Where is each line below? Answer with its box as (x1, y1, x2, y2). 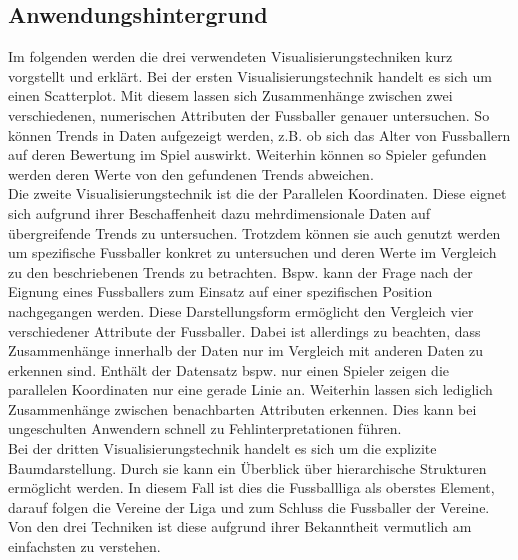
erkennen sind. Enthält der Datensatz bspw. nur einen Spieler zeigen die (8, 359, 450, 380)
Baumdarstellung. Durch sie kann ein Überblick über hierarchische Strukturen (8, 457, 487, 478)
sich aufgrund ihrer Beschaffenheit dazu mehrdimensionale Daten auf (8, 202, 430, 223)
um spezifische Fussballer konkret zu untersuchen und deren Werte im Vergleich (8, 242, 497, 263)
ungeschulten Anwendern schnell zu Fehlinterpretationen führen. (8, 418, 402, 439)
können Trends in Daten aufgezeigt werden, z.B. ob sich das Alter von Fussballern (8, 124, 511, 145)
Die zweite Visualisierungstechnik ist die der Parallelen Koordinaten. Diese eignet (8, 183, 507, 204)
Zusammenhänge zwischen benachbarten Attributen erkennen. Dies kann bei (8, 398, 477, 419)
